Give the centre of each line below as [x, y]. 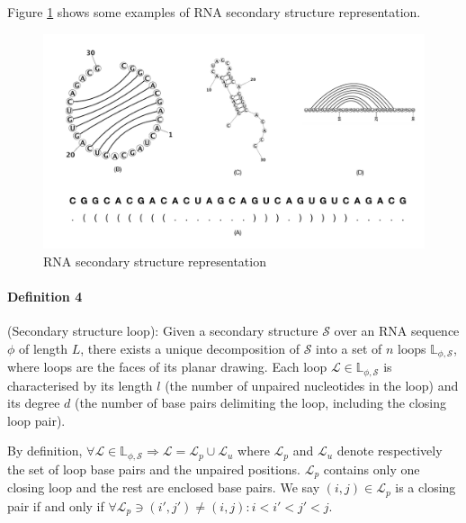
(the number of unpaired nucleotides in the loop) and [312, 385]
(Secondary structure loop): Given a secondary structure [163, 331]
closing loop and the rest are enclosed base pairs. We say [164, 487]
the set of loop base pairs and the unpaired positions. [154, 469]
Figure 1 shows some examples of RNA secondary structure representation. [214, 12]
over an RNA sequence [397, 331]
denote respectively [390, 451]
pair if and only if [56, 505]
